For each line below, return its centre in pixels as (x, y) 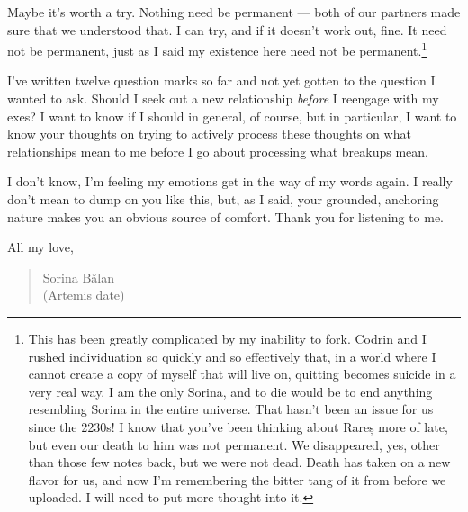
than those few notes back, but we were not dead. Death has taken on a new (239, 462)
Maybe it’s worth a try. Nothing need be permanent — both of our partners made (234, 12)
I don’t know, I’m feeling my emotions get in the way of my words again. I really (230, 181)
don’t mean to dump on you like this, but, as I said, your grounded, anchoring (223, 199)
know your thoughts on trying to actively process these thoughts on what (209, 134)
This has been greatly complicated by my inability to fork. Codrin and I (227, 338)
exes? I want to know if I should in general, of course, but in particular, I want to (232, 116)
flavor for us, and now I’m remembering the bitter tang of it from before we (237, 479)
